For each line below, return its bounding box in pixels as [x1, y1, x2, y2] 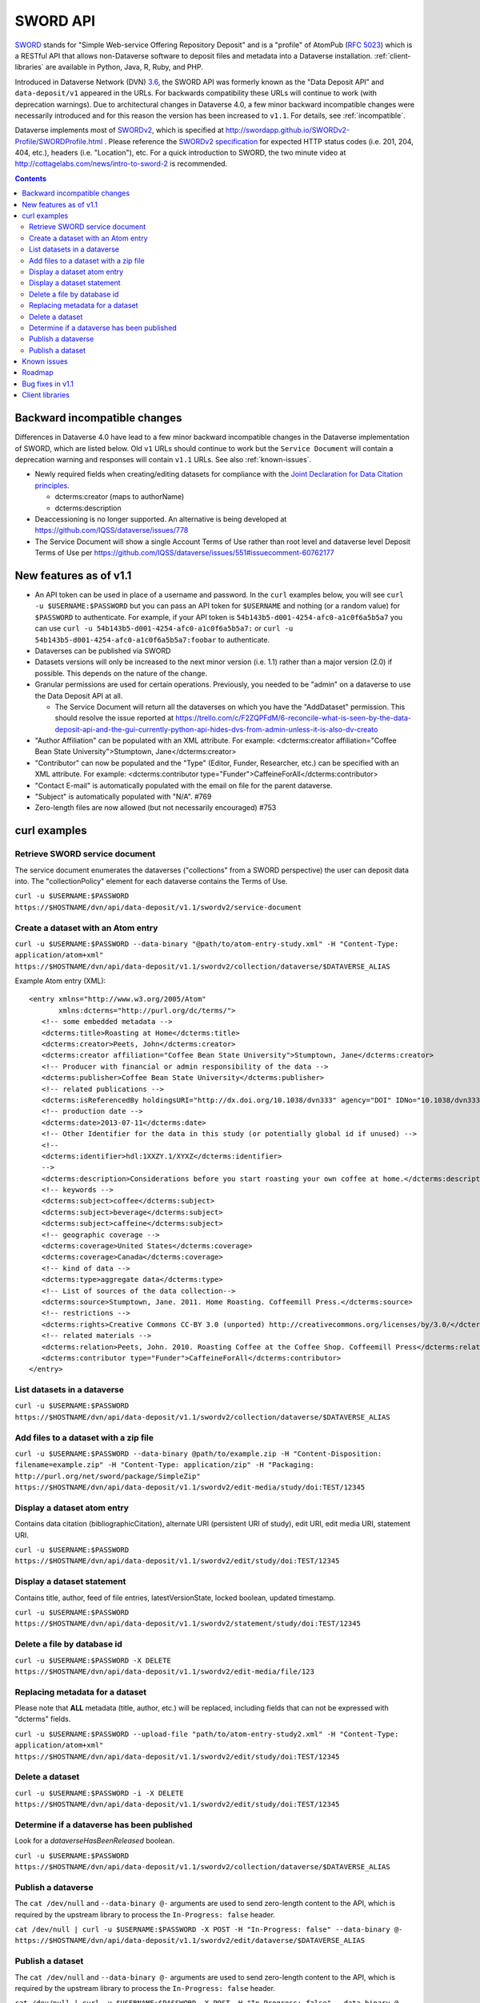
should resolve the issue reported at [54, 713, 174, 723]
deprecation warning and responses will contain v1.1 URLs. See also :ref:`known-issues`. [14, 454, 312, 464]
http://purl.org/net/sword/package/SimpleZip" [14, 1471, 201, 1481]
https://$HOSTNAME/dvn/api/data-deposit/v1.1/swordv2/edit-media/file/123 [14, 1666, 315, 1676]
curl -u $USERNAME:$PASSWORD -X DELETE [14, 1655, 171, 1665]
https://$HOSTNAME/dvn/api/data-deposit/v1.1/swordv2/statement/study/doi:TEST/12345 [14, 1619, 362, 1628]
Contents [14, 173, 47, 183]
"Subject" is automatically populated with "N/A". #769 [34, 792, 212, 801]
